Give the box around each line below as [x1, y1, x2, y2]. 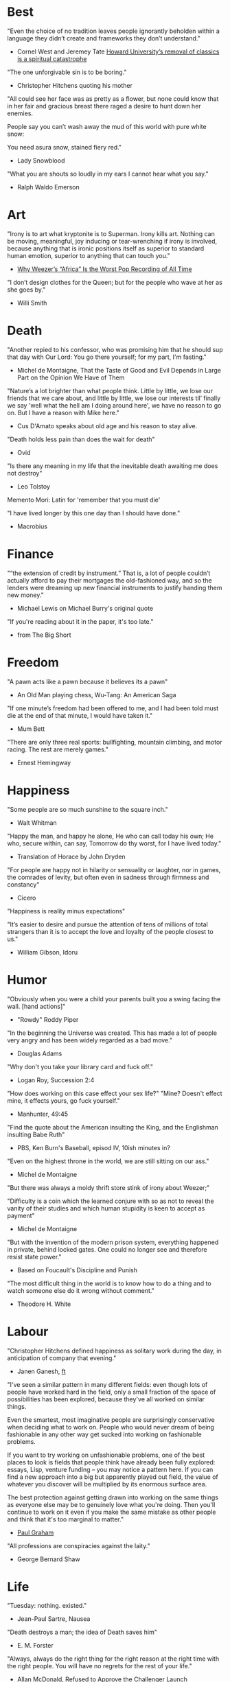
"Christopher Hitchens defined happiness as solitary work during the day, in [7, 1346, 222, 1355]
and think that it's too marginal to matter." [7, 1515, 124, 1523]
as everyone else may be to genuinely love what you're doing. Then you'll [7, 1500, 216, 1508]
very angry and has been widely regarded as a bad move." [7, 1036, 173, 1044]
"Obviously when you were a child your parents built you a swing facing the [7, 994, 221, 1003]
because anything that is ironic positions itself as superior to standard [7, 244, 205, 253]
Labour [7, 1324, 49, 1339]
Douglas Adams [16, 1049, 62, 1058]
